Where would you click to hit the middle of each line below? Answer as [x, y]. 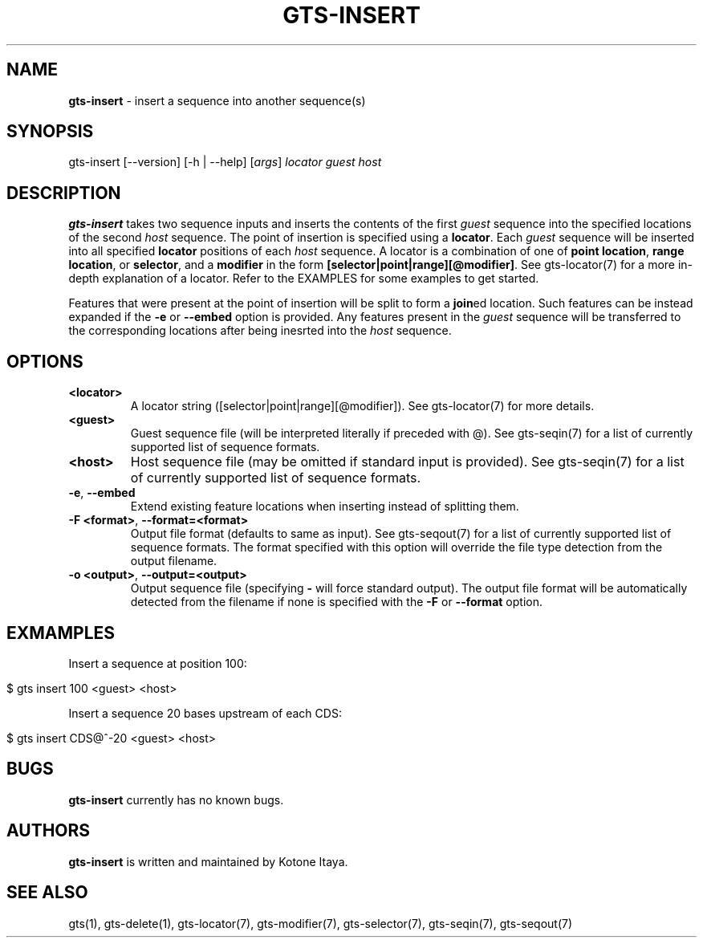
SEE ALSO [47, 893]
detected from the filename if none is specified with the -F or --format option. [336, 602]
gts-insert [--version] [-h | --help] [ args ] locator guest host [225, 162]
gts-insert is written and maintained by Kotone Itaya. [208, 861]
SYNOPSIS [50, 132]
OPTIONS [45, 361]
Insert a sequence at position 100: [158, 663]
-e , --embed [102, 493]
